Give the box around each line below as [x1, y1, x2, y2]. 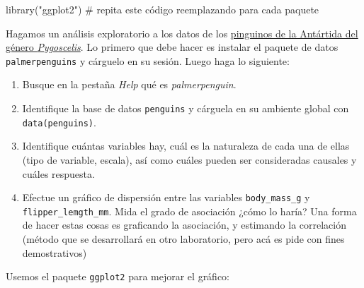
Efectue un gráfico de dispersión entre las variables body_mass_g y [22, 190, 310, 205]
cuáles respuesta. [22, 166, 95, 181]
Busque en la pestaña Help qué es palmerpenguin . [22, 77, 237, 92]
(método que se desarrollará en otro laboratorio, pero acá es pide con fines [22, 232, 345, 246]
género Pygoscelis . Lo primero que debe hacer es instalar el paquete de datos [6, 40, 339, 54]
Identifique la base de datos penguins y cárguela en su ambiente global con [22, 101, 349, 116]
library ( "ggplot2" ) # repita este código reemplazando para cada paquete [6, 2, 319, 16]
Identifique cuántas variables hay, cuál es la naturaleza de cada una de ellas [22, 138, 350, 153]
